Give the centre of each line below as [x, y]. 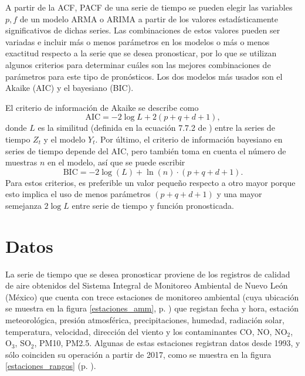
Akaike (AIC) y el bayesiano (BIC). [70, 88]
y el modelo [65, 139]
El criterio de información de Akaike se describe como [102, 107]
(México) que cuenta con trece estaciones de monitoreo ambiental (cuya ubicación [152, 297]
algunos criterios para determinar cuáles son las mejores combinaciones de [138, 64]
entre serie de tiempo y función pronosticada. [153, 205]
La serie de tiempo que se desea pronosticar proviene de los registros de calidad [148, 274]
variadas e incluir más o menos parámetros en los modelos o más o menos [138, 41]
